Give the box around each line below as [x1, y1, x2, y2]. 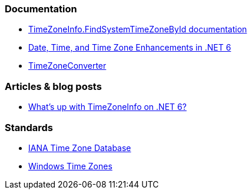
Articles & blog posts [5, 80, 102, 92]
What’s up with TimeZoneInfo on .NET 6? [28, 102, 187, 112]
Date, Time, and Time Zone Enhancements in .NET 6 [28, 42, 231, 53]
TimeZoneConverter [28, 61, 107, 71]
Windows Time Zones [28, 160, 112, 171]
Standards [5, 121, 54, 133]
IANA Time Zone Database [28, 142, 131, 153]
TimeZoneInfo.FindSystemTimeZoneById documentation [28, 24, 247, 35]
